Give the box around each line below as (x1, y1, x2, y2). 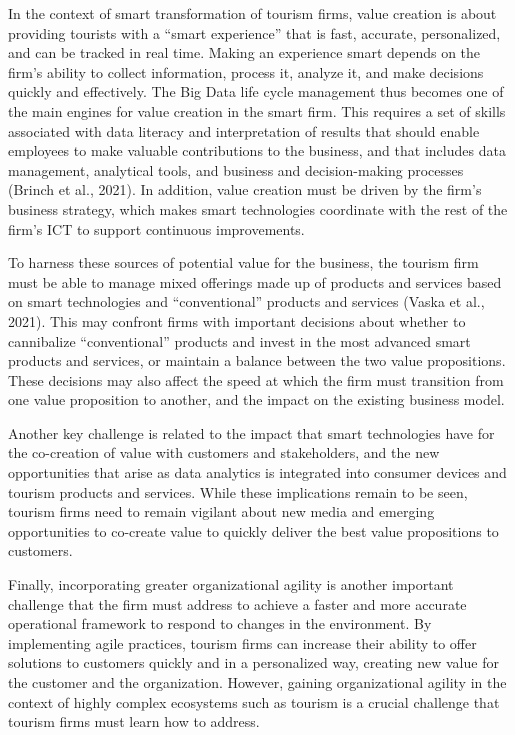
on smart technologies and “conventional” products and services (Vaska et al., (8, 291, 485, 312)
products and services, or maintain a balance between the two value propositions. (8, 350, 506, 371)
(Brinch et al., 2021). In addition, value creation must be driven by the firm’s (8, 179, 482, 200)
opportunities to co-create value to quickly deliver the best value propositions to (8, 520, 499, 541)
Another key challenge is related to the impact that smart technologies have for (8, 422, 495, 443)
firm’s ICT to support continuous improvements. (8, 218, 305, 239)
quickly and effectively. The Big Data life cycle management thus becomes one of (8, 81, 504, 102)
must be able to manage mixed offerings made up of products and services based (8, 271, 502, 292)
